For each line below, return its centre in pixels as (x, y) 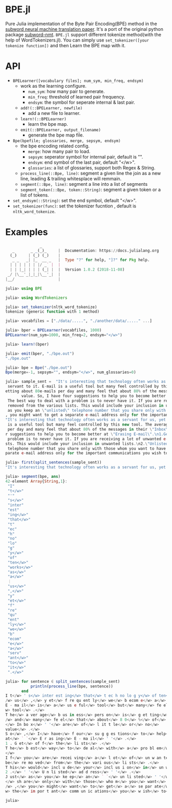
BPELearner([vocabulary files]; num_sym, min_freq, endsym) (78, 81)
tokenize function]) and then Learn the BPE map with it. (66, 45)
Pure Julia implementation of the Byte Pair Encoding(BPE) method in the (81, 24)
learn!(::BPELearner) (43, 119)
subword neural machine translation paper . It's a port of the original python (84, 29)
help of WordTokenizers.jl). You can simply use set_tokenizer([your (77, 40)
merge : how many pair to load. (59, 151)
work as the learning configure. (53, 86)
